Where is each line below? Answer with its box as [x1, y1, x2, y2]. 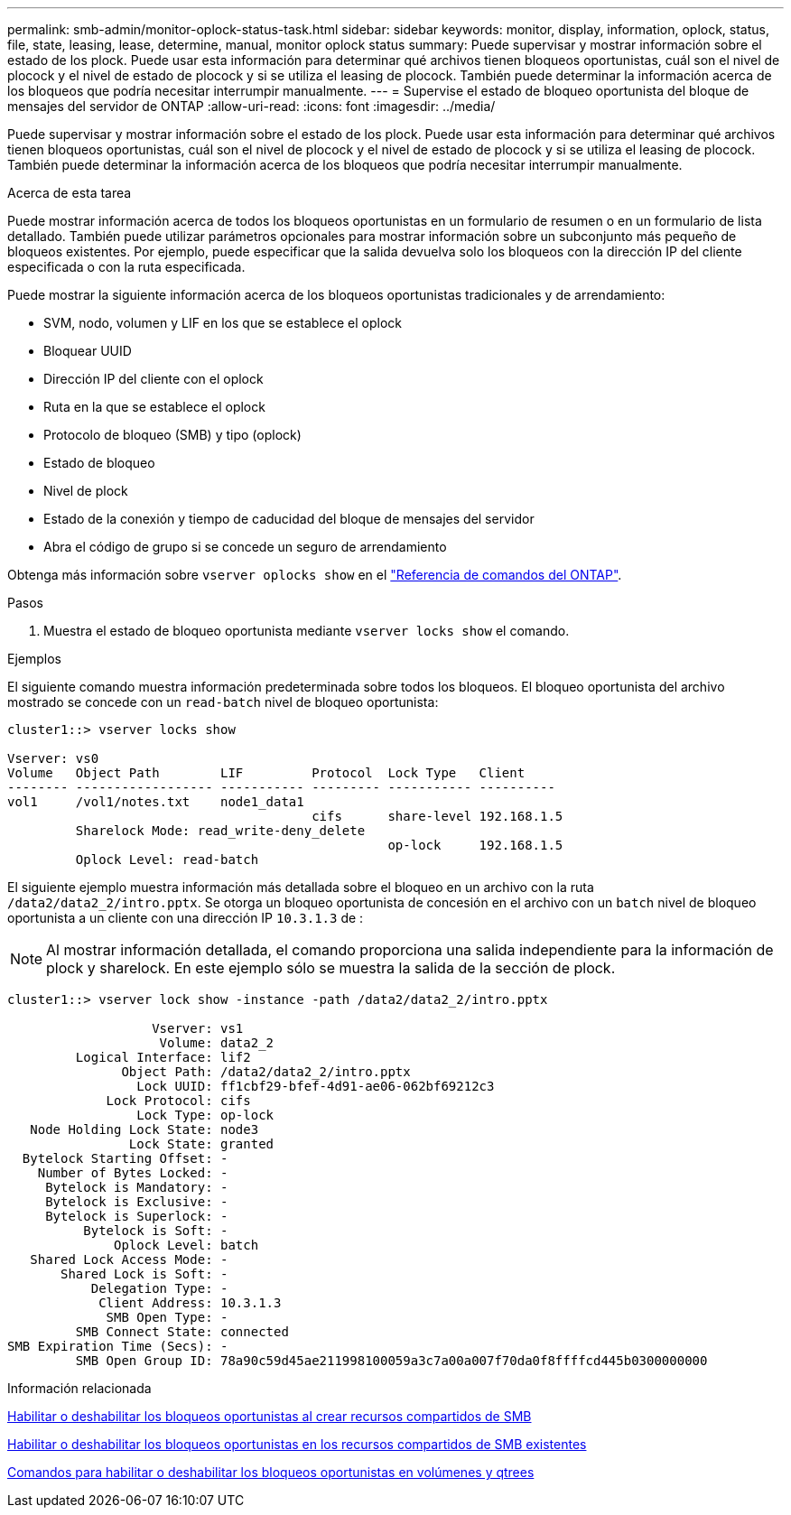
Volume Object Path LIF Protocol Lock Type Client [7, 766, 526, 780]
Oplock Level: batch [114, 1238, 259, 1252]
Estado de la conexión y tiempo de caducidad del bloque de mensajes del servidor [43, 511, 535, 526]
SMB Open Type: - [106, 1310, 228, 1324]
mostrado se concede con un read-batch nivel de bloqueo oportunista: [7, 694, 439, 710]
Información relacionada [7, 1380, 152, 1396]
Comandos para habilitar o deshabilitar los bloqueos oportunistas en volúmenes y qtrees [7, 1464, 535, 1480]
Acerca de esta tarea [7, 185, 132, 200]
